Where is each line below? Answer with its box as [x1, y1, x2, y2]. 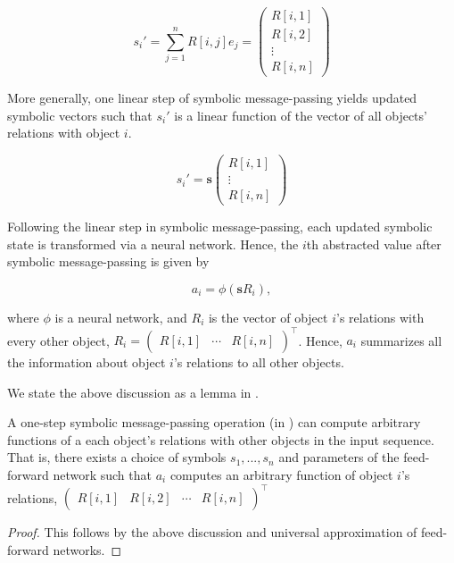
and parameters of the [278, 448, 400, 466]
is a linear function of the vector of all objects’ [174, 105, 427, 124]
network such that [53, 465, 152, 483]
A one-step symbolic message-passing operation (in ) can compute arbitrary [7, 413, 421, 432]
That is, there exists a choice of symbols [7, 448, 227, 466]
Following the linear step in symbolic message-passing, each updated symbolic [7, 217, 433, 236]
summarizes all [360, 331, 442, 349]
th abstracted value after [306, 234, 442, 253]
